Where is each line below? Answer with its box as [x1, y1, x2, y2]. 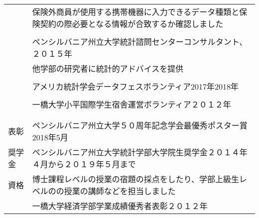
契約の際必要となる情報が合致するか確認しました [40, 18, 224, 29]
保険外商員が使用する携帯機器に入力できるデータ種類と [32, 6, 240, 17]
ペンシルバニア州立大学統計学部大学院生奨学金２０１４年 [32, 146, 248, 158]
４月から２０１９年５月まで [32, 158, 136, 170]
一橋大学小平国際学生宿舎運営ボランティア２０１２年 [32, 99, 231, 110]
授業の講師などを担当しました [64, 185, 176, 197]
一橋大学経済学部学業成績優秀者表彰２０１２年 [32, 200, 208, 212]
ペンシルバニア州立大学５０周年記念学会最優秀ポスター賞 [32, 119, 248, 131]
